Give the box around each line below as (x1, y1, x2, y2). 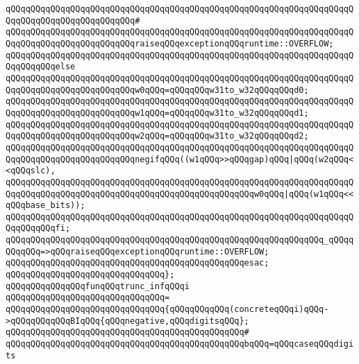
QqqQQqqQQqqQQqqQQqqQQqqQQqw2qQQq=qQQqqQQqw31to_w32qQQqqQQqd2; (6, 131, 309, 141)
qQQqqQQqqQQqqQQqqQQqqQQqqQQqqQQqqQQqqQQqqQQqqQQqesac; (6, 258, 269, 268)
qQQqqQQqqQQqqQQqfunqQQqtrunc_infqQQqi (6, 281, 190, 291)
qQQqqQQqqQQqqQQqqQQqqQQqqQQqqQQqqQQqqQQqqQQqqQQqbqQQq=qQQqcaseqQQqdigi (6, 339, 354, 349)
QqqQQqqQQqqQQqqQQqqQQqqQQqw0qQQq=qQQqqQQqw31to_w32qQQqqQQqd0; (6, 85, 309, 95)
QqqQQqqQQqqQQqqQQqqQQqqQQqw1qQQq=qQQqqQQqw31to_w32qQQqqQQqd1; (6, 107, 309, 118)
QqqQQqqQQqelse (6, 62, 76, 72)
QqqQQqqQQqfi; (6, 223, 71, 234)
